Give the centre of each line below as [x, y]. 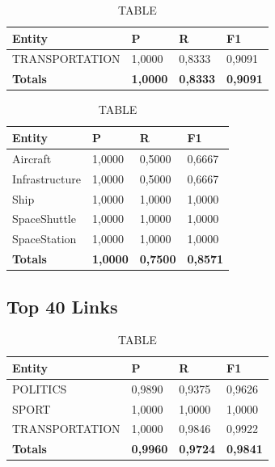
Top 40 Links [62, 306]
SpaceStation [44, 239]
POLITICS [40, 388]
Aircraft [32, 158]
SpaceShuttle [44, 219]
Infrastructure [47, 178]
